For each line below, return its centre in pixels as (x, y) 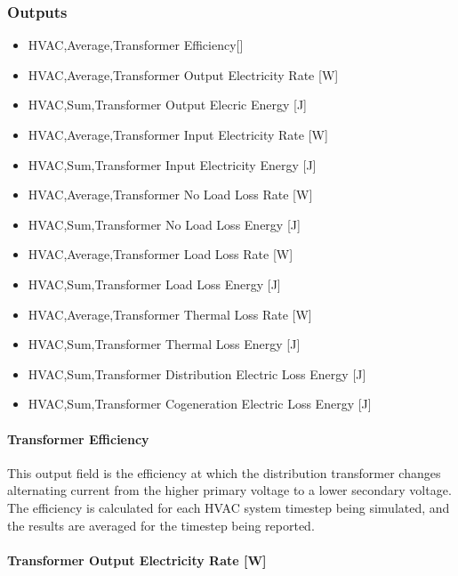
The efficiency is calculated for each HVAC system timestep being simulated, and (229, 507)
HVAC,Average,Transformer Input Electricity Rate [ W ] (178, 134)
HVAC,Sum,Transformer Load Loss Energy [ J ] (154, 284)
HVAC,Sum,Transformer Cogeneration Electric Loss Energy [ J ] (200, 404)
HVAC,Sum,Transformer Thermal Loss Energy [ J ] (164, 344)
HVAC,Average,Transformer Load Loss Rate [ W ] (161, 254)
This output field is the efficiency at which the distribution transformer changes (224, 472)
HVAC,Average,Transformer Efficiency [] (136, 45)
